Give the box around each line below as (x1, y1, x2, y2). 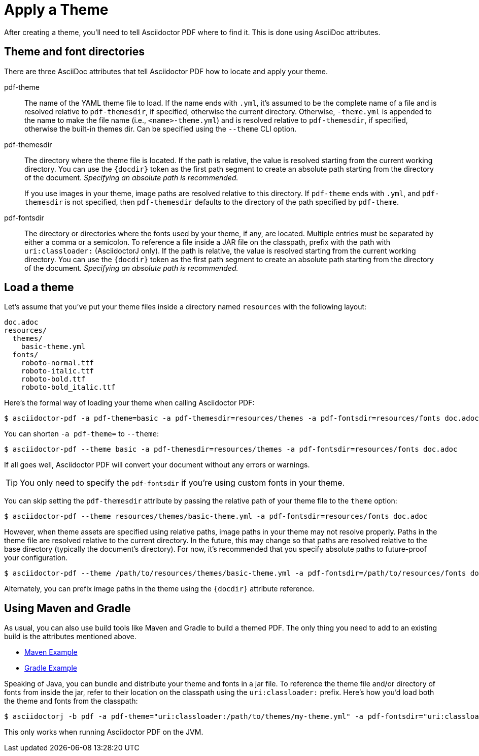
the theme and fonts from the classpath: (4, 697, 138, 706)
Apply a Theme (4, 1, 109, 18)
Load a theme (4, 281, 74, 294)
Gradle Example (24, 664, 77, 673)
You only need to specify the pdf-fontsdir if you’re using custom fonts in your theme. (20, 478, 345, 488)
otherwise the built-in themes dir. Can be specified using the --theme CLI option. (24, 124, 297, 133)
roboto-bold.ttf (21, 375, 86, 384)
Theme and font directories (4, 45, 145, 58)
